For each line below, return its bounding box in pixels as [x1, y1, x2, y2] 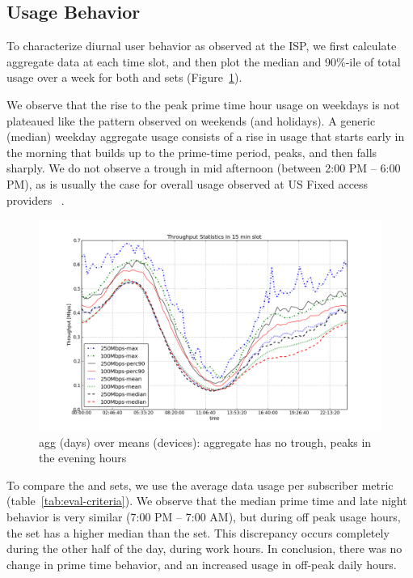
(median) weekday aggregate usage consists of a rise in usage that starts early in [6, 128, 405, 145]
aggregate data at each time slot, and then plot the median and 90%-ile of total [6, 53, 401, 70]
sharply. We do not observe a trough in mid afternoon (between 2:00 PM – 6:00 [6, 159, 401, 176]
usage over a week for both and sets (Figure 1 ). [6, 69, 242, 86]
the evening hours [39, 449, 127, 466]
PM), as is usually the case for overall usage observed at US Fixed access [6, 175, 369, 192]
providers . [6, 191, 65, 208]
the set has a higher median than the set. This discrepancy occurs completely [6, 524, 390, 541]
